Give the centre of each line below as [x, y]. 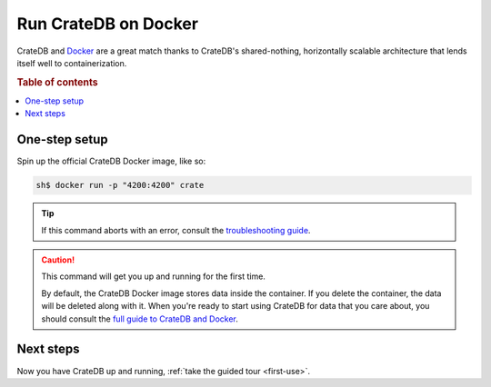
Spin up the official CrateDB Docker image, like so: [111, 161]
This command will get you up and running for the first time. [153, 276]
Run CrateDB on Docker [108, 24]
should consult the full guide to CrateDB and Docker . [140, 319]
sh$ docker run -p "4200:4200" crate [120, 185]
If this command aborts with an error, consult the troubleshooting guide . [176, 230]
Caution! [58, 260]
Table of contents [58, 82]
